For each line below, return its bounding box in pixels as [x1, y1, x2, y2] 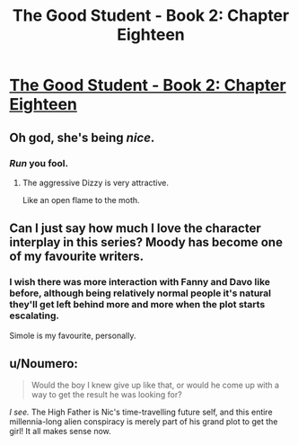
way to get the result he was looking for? [31, 389, 182, 400]
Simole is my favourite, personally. [9, 330, 136, 341]
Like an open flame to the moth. [22, 194, 141, 205]
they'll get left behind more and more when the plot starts [9, 298, 266, 311]
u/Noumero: [9, 356, 79, 371]
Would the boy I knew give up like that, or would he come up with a [31, 379, 280, 391]
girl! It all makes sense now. [9, 426, 112, 437]
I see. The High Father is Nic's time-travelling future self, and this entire [9, 406, 273, 418]
